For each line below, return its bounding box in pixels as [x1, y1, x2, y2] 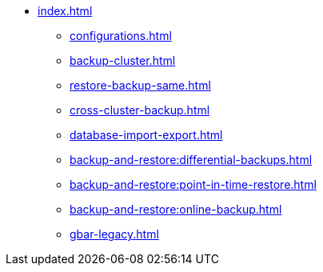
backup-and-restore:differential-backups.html [70, 153, 313, 166]
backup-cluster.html [70, 54, 176, 67]
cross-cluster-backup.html [70, 103, 210, 117]
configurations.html [70, 29, 172, 42]
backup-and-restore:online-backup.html [70, 202, 282, 216]
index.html [38, 4, 93, 18]
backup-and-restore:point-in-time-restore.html [70, 178, 317, 191]
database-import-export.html [70, 128, 223, 142]
